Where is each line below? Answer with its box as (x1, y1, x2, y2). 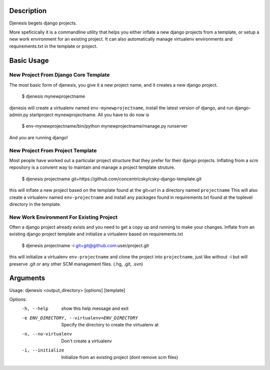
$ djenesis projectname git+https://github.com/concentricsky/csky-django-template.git (21, 176, 202, 182)
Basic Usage (9, 56, 49, 65)
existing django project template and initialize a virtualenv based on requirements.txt (9, 231, 183, 237)
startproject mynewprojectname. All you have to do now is (29, 112, 149, 118)
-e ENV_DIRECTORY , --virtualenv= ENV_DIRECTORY (21, 315, 138, 320)
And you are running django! (9, 134, 68, 140)
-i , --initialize (21, 347, 64, 353)
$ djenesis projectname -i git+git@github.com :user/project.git (21, 242, 149, 248)
